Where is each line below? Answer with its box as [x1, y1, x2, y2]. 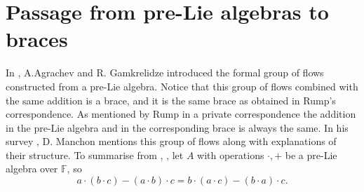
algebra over [6, 161, 58, 176]
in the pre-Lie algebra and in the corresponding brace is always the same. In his [6, 120, 349, 135]
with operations [197, 147, 264, 162]
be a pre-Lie [285, 147, 337, 162]
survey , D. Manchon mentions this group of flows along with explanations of [6, 134, 337, 149]
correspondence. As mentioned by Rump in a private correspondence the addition [6, 107, 356, 121]
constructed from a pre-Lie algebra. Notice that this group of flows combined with [6, 78, 358, 93]
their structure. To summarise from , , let [6, 147, 184, 162]
